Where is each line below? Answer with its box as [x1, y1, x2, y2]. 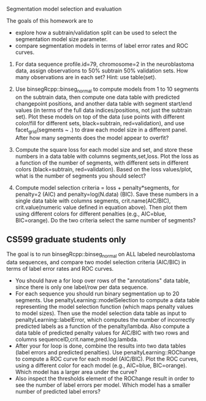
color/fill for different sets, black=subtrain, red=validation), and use [15, 119, 185, 127]
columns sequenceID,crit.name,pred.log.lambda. [15, 336, 139, 343]
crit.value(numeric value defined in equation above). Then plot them [15, 203, 188, 211]
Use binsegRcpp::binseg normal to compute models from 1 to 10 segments [15, 85, 199, 94]
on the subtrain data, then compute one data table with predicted [15, 93, 180, 101]
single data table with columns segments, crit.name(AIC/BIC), [15, 197, 171, 204]
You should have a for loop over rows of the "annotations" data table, [15, 277, 190, 284]
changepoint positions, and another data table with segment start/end [15, 99, 192, 107]
